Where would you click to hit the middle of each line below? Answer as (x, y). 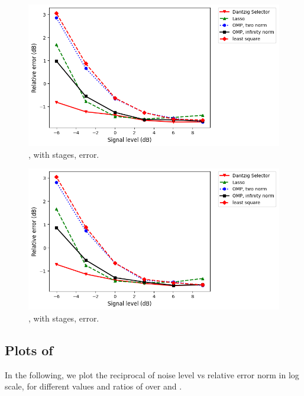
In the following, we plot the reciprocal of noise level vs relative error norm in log (152, 374)
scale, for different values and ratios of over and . (93, 386)
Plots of (29, 350)
